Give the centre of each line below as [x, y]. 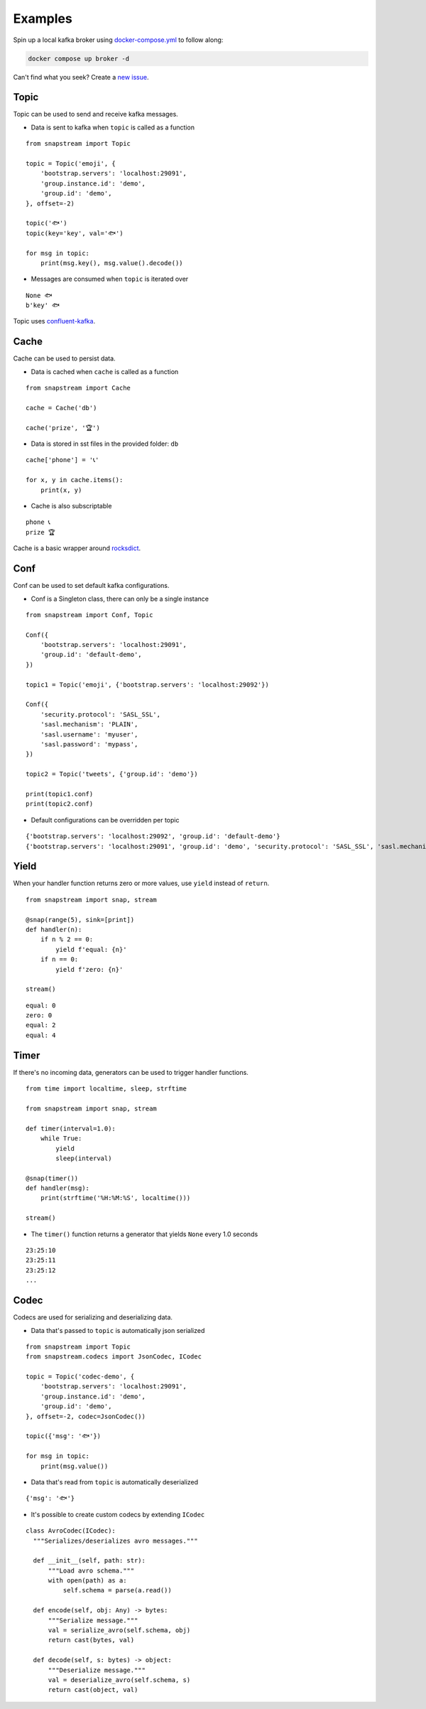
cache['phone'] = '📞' [62, 460]
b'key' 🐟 [43, 305]
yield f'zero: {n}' [89, 969]
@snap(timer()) [52, 1178]
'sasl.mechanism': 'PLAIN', [89, 724]
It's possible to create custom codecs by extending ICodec [118, 1514]
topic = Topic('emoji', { [71, 163]
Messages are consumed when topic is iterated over [110, 279]
